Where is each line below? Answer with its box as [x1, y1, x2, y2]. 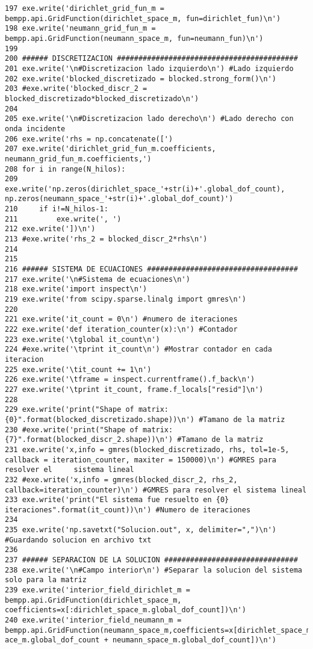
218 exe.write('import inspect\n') [5, 285, 147, 294]
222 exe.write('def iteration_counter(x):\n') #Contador [5, 325, 238, 334]
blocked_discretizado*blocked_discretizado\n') [5, 94, 199, 103]
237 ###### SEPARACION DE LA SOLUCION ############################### [5, 556, 298, 565]
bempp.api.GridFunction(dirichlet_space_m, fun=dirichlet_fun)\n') [5, 14, 281, 23]
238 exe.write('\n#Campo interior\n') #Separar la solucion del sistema [5, 565, 302, 574]
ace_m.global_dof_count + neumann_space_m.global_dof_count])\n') [5, 636, 277, 645]
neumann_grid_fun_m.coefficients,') [5, 154, 152, 163]
